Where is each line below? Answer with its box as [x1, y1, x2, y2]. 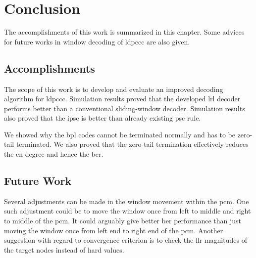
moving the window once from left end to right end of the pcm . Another [4, 225, 223, 235]
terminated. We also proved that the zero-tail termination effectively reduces [16, 139, 249, 149]
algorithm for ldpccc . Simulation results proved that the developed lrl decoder [4, 93, 241, 104]
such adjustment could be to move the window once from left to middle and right [4, 206, 251, 216]
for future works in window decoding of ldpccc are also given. [4, 36, 190, 46]
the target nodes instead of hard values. [4, 244, 124, 255]
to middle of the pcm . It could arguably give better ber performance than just [4, 215, 242, 226]
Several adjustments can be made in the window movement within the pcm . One [4, 196, 249, 206]
